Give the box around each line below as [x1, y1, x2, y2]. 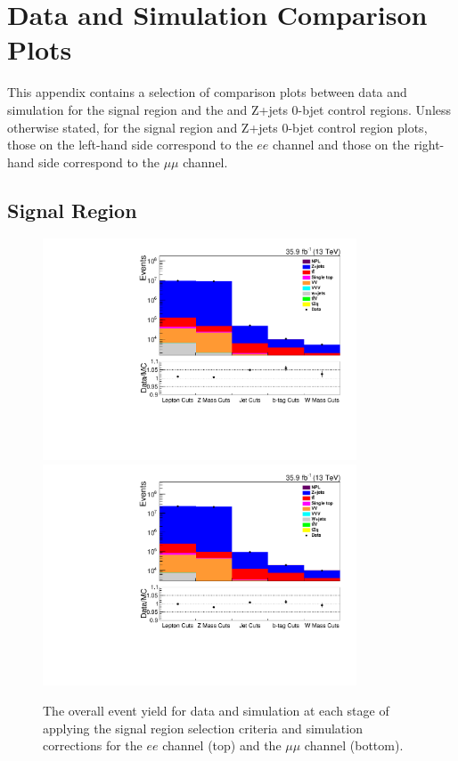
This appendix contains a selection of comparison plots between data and [7, 83, 407, 101]
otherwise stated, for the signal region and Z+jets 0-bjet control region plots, [7, 117, 428, 136]
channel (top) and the [162, 736, 282, 755]
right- [413, 135, 445, 154]
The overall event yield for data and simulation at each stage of [43, 701, 389, 720]
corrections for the [43, 736, 143, 755]
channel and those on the [273, 135, 410, 154]
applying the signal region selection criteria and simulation [43, 718, 363, 737]
